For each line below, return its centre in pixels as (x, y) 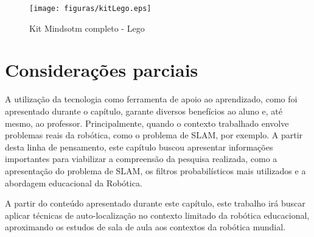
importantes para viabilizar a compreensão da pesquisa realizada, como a (141, 159)
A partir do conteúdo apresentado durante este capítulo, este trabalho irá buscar (155, 203)
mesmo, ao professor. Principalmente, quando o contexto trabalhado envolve (147, 123)
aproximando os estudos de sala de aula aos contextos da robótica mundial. (145, 227)
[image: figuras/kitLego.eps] (90, 9)
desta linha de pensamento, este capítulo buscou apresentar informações (139, 147)
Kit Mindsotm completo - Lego (87, 28)
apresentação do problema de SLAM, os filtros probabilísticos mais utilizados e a (155, 170)
